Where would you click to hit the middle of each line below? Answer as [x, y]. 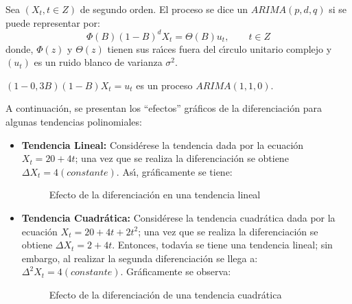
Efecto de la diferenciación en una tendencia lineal [155, 195]
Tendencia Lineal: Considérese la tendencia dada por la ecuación [163, 144]
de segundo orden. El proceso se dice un [164, 9]
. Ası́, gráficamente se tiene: [174, 171]
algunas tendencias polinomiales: [74, 122]
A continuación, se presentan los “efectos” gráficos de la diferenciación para [164, 108]
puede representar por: [53, 22]
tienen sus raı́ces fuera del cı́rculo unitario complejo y [220, 48]
